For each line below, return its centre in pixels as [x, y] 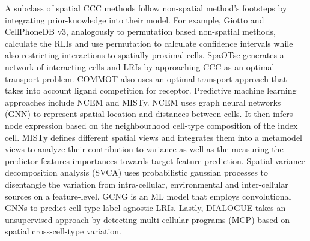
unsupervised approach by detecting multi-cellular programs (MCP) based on [147, 219]
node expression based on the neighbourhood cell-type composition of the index [151, 125]
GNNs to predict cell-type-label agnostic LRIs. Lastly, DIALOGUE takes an [145, 208]
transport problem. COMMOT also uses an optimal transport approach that [146, 78]
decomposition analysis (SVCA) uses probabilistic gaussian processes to [137, 172]
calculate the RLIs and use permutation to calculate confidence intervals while [149, 43]
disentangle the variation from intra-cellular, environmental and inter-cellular [147, 184]
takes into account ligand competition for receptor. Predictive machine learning [151, 90]
